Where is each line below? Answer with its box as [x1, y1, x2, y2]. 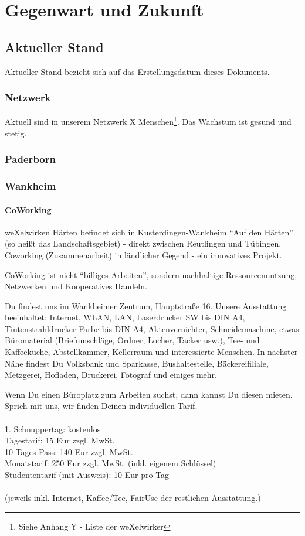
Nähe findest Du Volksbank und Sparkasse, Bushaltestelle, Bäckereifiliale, [5, 357, 269, 369]
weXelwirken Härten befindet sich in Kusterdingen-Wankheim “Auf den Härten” [5, 226, 293, 238]
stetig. [5, 127, 27, 139]
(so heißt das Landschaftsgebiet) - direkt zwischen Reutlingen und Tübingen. [5, 237, 282, 250]
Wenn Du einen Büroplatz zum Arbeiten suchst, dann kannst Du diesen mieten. [5, 388, 293, 400]
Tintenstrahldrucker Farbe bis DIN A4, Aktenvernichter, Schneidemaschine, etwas [5, 322, 299, 334]
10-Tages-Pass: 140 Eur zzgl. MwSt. [5, 445, 133, 458]
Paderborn [5, 152, 56, 166]
